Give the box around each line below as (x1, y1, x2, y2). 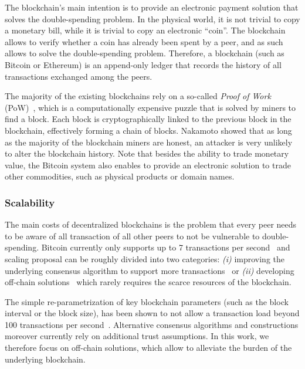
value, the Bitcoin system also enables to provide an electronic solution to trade (5, 158, 291, 171)
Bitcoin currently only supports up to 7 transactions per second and (41, 241, 290, 253)
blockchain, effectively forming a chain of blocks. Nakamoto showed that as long (5, 124, 292, 136)
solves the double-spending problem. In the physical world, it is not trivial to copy (5, 12, 300, 25)
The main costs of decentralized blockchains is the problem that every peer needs (5, 218, 297, 231)
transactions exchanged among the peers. (5, 70, 152, 82)
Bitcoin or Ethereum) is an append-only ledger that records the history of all (5, 58, 282, 70)
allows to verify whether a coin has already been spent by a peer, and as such (5, 35, 283, 48)
